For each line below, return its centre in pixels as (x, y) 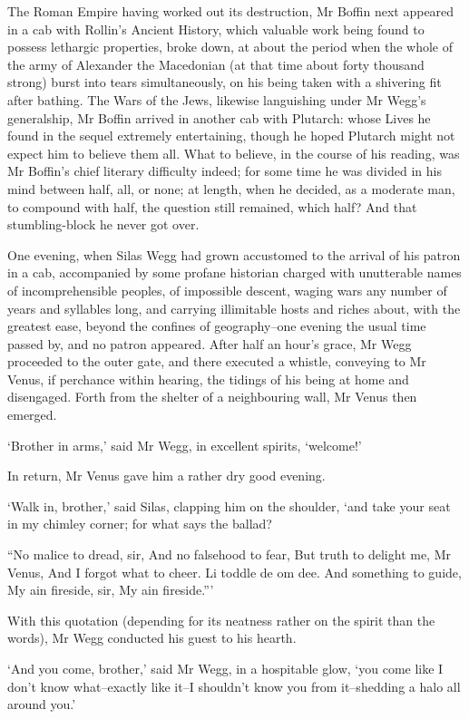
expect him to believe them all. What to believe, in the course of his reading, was (234, 153)
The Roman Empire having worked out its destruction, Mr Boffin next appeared (231, 11)
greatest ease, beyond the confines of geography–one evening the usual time (217, 326)
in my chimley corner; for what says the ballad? (140, 524)
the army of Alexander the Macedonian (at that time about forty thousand (216, 64)
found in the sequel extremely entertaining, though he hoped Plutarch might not (231, 136)
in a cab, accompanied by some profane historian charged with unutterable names (234, 272)
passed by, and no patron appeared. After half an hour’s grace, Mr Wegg (210, 343)
